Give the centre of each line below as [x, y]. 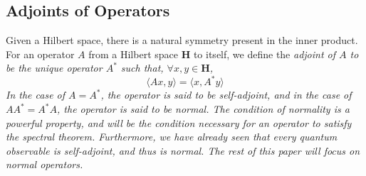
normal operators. [45, 164]
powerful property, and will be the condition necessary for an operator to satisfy [179, 122]
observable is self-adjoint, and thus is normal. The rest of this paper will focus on [183, 150]
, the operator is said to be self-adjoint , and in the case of [226, 95]
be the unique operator [54, 68]
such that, [142, 68]
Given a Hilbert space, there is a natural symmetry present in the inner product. [182, 40]
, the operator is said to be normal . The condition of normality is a [203, 109]
